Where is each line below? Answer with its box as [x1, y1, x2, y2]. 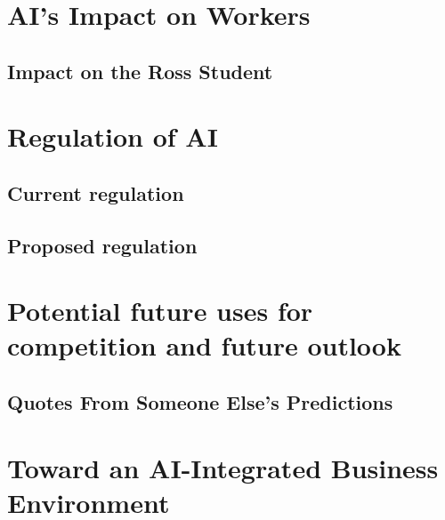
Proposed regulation [7, 231, 198, 259]
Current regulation [7, 179, 184, 206]
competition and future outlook [7, 327, 401, 364]
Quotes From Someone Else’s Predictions [7, 388, 393, 416]
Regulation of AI [7, 118, 218, 155]
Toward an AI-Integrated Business [7, 449, 439, 485]
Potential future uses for [7, 292, 313, 329]
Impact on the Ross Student [7, 57, 273, 84]
